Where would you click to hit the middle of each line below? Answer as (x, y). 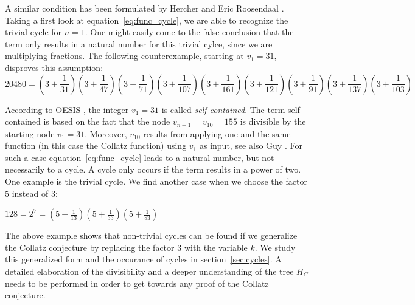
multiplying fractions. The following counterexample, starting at (124, 56)
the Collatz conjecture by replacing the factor (90, 247)
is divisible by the (273, 121)
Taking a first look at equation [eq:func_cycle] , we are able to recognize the (147, 20)
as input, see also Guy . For (251, 146)
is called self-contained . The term (223, 109)
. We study (275, 247)
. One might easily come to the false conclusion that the (189, 32)
